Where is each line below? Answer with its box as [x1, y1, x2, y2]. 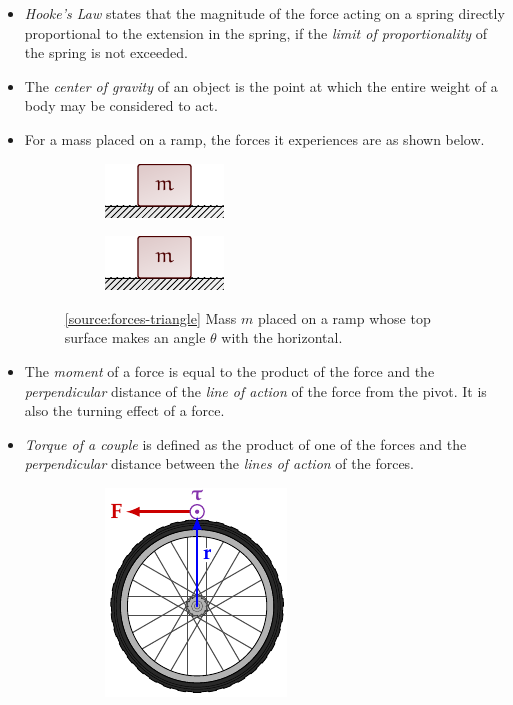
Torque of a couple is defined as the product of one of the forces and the [24, 433, 467, 454]
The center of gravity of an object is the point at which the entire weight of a [24, 75, 498, 96]
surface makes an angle [64, 327, 206, 348]
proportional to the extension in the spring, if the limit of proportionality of [24, 22, 488, 43]
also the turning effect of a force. [24, 400, 225, 421]
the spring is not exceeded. [24, 42, 188, 63]
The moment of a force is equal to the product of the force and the [24, 360, 435, 381]
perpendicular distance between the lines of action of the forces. [24, 453, 415, 474]
